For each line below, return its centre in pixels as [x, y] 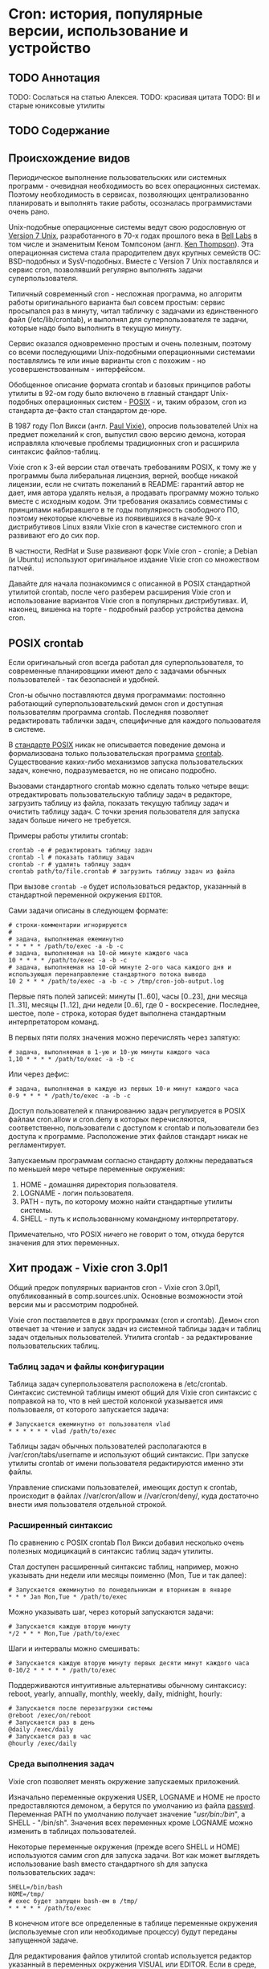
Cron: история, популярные [106, 14]
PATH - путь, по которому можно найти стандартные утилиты [126, 1202]
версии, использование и [98, 31]
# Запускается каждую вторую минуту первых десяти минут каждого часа [129, 1664]
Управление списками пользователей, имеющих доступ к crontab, [123, 1488]
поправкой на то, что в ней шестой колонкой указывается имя [116, 1401]
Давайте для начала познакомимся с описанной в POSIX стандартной [129, 584]
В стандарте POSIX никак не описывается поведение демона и [117, 745]
